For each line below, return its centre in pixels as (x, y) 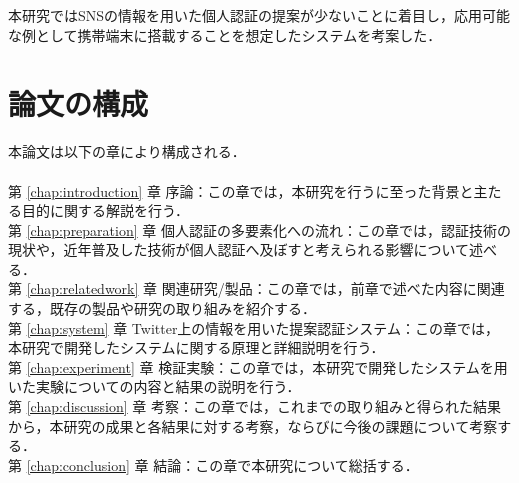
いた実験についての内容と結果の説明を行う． (154, 386)
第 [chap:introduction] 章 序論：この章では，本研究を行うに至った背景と (241, 190)
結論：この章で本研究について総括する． (286, 464)
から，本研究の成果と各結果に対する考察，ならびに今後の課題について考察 (253, 425)
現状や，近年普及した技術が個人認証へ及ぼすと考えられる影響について (239, 249)
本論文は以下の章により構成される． (127, 151)
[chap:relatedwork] (82, 288)
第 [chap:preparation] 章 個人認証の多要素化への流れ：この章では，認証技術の (259, 229)
